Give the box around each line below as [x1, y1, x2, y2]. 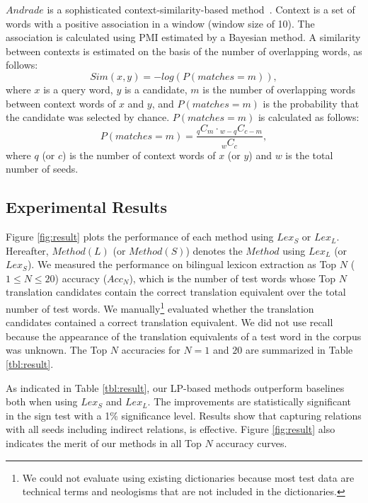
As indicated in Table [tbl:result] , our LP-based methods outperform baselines [6, 380, 345, 395]
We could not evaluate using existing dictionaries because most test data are [22, 470, 355, 485]
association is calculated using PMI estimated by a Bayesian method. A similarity [6, 30, 361, 45]
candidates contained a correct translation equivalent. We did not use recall [6, 315, 333, 330]
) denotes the [185, 243, 243, 258]
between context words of [6, 96, 116, 110]
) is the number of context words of [62, 147, 216, 162]
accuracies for [121, 342, 180, 357]
